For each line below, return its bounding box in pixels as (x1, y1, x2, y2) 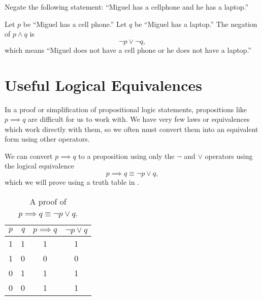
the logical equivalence (5, 160, 74, 171)
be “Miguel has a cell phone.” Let (23, 18, 127, 29)
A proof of (29, 195, 67, 207)
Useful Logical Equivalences (5, 74, 202, 95)
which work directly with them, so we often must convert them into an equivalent (5, 123, 258, 134)
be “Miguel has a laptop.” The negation (135, 18, 257, 29)
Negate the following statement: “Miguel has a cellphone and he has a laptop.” (5, 2, 249, 12)
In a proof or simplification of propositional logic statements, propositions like (5, 104, 247, 114)
